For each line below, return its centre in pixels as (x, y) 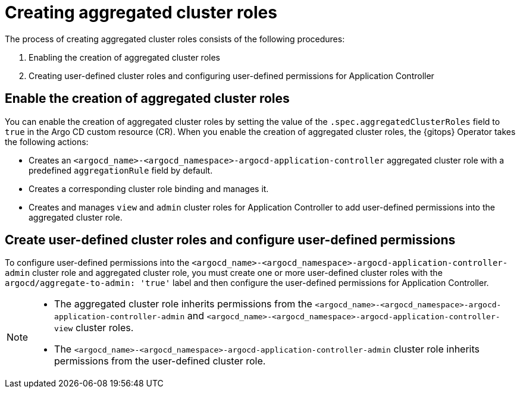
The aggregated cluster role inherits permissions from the (183, 304)
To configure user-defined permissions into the (97, 263)
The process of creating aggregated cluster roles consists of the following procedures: (175, 39)
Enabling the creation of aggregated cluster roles (124, 57)
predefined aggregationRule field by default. (121, 170)
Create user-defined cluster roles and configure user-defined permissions (230, 240)
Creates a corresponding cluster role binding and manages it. (149, 188)
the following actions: (47, 142)
